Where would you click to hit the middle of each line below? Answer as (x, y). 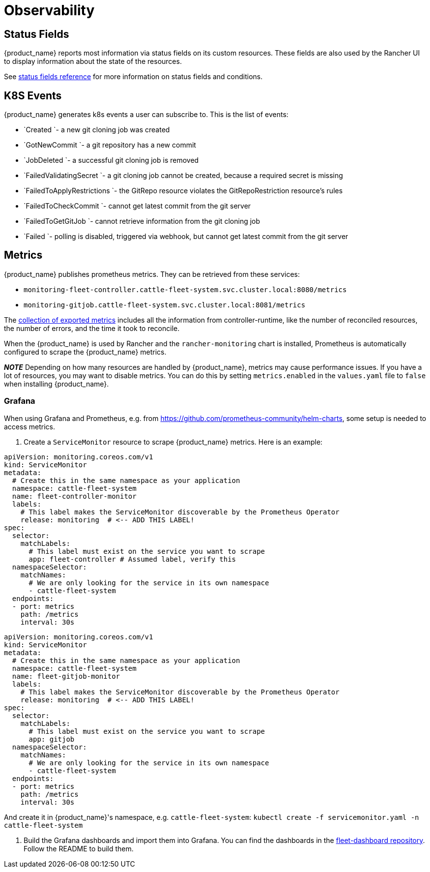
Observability (49, 10)
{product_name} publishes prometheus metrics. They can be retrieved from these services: (152, 274)
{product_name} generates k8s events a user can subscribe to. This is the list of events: (146, 115)
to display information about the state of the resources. (93, 61)
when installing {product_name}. (57, 384)
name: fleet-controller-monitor (74, 496)
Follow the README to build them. (79, 848)
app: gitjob (52, 739)
